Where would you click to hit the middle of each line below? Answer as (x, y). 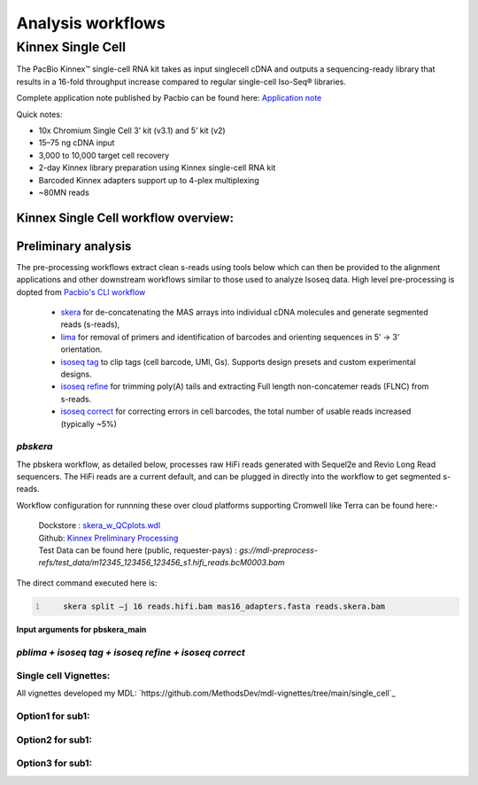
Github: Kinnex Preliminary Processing (108, 538)
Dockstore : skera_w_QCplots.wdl (100, 525)
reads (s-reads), (90, 324)
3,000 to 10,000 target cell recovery (104, 155)
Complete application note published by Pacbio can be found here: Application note (169, 98)
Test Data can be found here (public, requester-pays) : (138, 550)
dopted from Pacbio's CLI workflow (81, 291)
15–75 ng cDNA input (77, 143)
